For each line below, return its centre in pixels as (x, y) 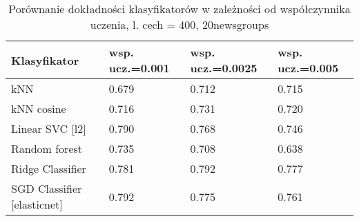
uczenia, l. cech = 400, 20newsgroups (179, 24)
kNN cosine (39, 108)
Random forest (47, 148)
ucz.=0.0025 (224, 68)
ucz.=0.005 (308, 68)
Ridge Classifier (49, 168)
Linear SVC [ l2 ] (49, 128)
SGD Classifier (47, 188)
